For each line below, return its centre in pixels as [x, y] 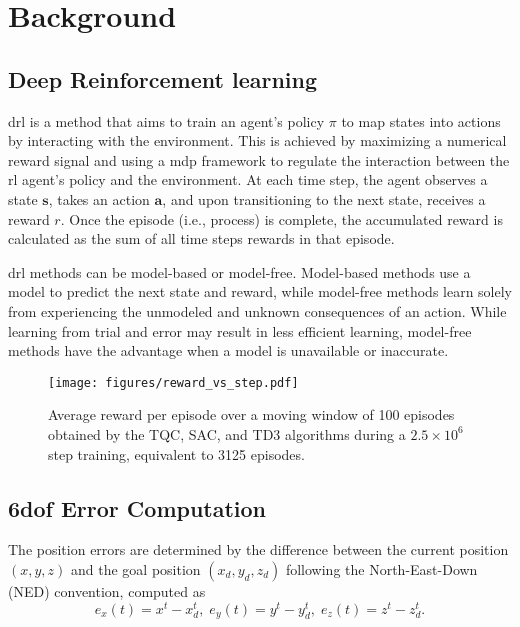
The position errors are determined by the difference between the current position [258, 549]
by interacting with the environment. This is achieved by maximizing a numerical [257, 140]
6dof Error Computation [137, 507]
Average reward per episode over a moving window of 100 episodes [251, 414]
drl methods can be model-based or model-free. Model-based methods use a [239, 271]
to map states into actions [421, 120]
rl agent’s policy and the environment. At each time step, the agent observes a [248, 179]
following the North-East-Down [381, 568]
